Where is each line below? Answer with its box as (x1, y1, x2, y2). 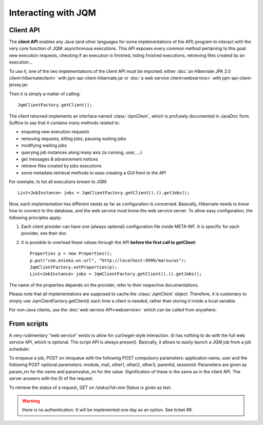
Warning (22, 398, 40, 404)
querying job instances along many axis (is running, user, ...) (21, 149, 142, 155)
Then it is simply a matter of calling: (9, 91, 81, 97)
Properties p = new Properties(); (30, 251, 112, 256)
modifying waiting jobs (21, 142, 67, 148)
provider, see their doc (21, 230, 67, 236)
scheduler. (9, 346, 30, 352)
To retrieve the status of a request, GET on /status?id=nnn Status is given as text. (9, 385, 172, 390)
